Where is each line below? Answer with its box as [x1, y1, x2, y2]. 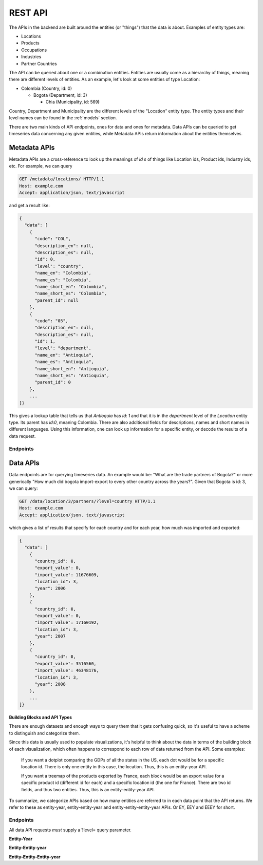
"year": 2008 [35, 681, 66, 687]
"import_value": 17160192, [35, 620, 99, 625]
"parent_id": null [35, 297, 79, 303]
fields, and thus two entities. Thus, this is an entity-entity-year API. [21, 786, 155, 792]
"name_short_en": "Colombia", [35, 284, 107, 289]
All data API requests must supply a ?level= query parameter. [9, 827, 131, 833]
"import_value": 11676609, [35, 572, 99, 577]
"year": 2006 [35, 586, 66, 591]
